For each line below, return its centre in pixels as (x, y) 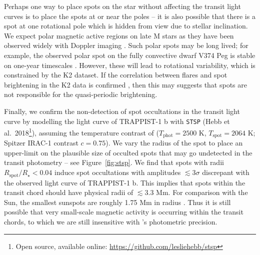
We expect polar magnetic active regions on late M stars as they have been (119, 35)
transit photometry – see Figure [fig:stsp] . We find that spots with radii (114, 162)
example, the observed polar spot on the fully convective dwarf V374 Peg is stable (130, 55)
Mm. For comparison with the (202, 192)
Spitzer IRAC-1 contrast (41, 143)
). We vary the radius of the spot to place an (174, 143)
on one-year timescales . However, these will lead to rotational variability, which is (130, 65)
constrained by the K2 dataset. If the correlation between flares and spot (116, 75)
